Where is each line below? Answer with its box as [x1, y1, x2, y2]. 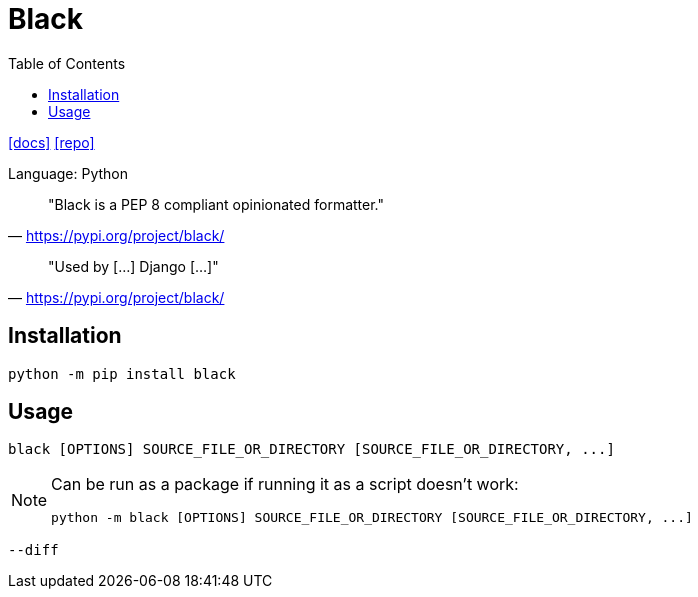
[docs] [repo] [8, 133, 95, 151]
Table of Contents [8, 54, 126, 72]
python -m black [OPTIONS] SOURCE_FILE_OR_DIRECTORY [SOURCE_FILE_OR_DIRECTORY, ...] [51, 510, 693, 526]
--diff [8, 542, 59, 559]
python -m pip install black [8, 365, 236, 382]
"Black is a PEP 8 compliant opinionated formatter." [48, 195, 384, 213]
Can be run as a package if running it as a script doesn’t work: [51, 474, 519, 495]
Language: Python [8, 164, 129, 182]
